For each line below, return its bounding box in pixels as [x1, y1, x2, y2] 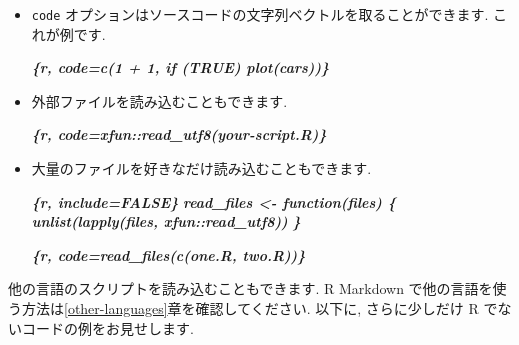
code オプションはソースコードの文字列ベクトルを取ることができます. [31, 4, 489, 24]
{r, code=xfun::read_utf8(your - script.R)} [31, 124, 327, 145]
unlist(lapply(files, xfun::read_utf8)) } [31, 211, 301, 232]
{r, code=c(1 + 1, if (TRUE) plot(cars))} [31, 57, 330, 78]
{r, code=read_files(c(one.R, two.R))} [31, 244, 306, 265]
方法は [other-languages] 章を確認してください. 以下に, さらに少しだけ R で [21, 298, 498, 318]
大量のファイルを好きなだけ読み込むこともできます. [31, 158, 372, 179]
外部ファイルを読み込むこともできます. [31, 90, 288, 111]
